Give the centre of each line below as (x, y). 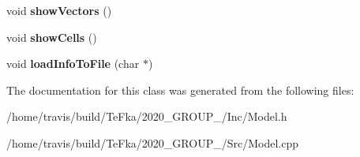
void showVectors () (59, 10)
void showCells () (52, 37)
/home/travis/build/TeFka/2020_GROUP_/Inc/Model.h (147, 116)
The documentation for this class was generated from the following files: (180, 90)
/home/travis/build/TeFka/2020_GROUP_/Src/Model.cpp (152, 142)
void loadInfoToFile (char (73, 64)
